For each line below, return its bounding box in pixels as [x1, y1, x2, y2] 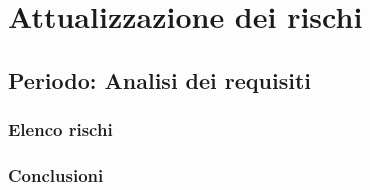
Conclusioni [8, 162, 104, 187]
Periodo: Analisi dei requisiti [8, 64, 312, 95]
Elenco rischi [8, 117, 113, 142]
